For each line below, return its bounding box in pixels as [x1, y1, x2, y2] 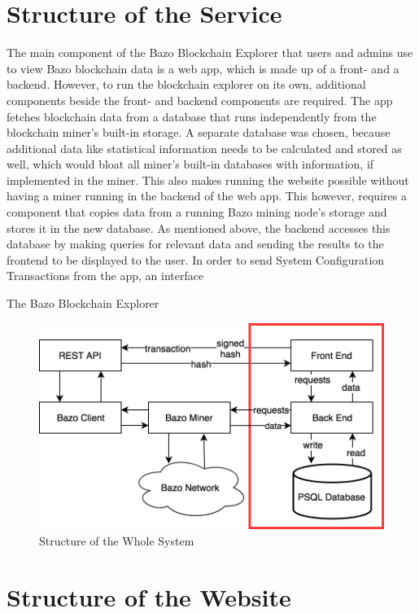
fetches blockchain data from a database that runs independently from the [7, 107, 377, 125]
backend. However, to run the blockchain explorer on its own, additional [7, 76, 366, 93]
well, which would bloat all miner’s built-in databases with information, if [7, 155, 374, 173]
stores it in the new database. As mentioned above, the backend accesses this [7, 219, 391, 236]
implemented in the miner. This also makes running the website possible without [7, 171, 409, 188]
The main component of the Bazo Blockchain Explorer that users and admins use [7, 44, 413, 61]
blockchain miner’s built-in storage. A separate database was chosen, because [7, 124, 391, 141]
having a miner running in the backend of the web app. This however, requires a [7, 187, 407, 204]
